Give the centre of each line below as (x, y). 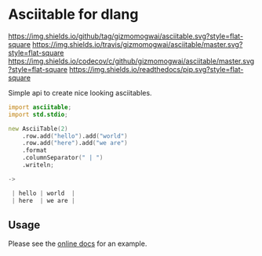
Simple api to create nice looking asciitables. (80, 92)
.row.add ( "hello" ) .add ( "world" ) (75, 136)
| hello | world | (44, 193)
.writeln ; (38, 165)
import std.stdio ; (38, 114)
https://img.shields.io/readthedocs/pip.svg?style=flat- (156, 69)
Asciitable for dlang (73, 14)
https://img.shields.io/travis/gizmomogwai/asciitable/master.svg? (138, 44)
